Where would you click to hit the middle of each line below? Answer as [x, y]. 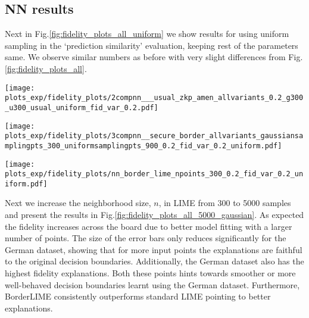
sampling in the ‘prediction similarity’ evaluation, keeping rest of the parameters [152, 45]
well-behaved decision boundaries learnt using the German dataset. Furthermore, [152, 284]
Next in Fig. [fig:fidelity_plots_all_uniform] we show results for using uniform [147, 34]
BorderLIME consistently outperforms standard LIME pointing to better [138, 296]
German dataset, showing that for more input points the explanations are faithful [154, 249]
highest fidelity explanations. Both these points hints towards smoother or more [150, 273]
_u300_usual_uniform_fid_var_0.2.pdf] [82, 107]
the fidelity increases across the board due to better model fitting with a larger [149, 226]
